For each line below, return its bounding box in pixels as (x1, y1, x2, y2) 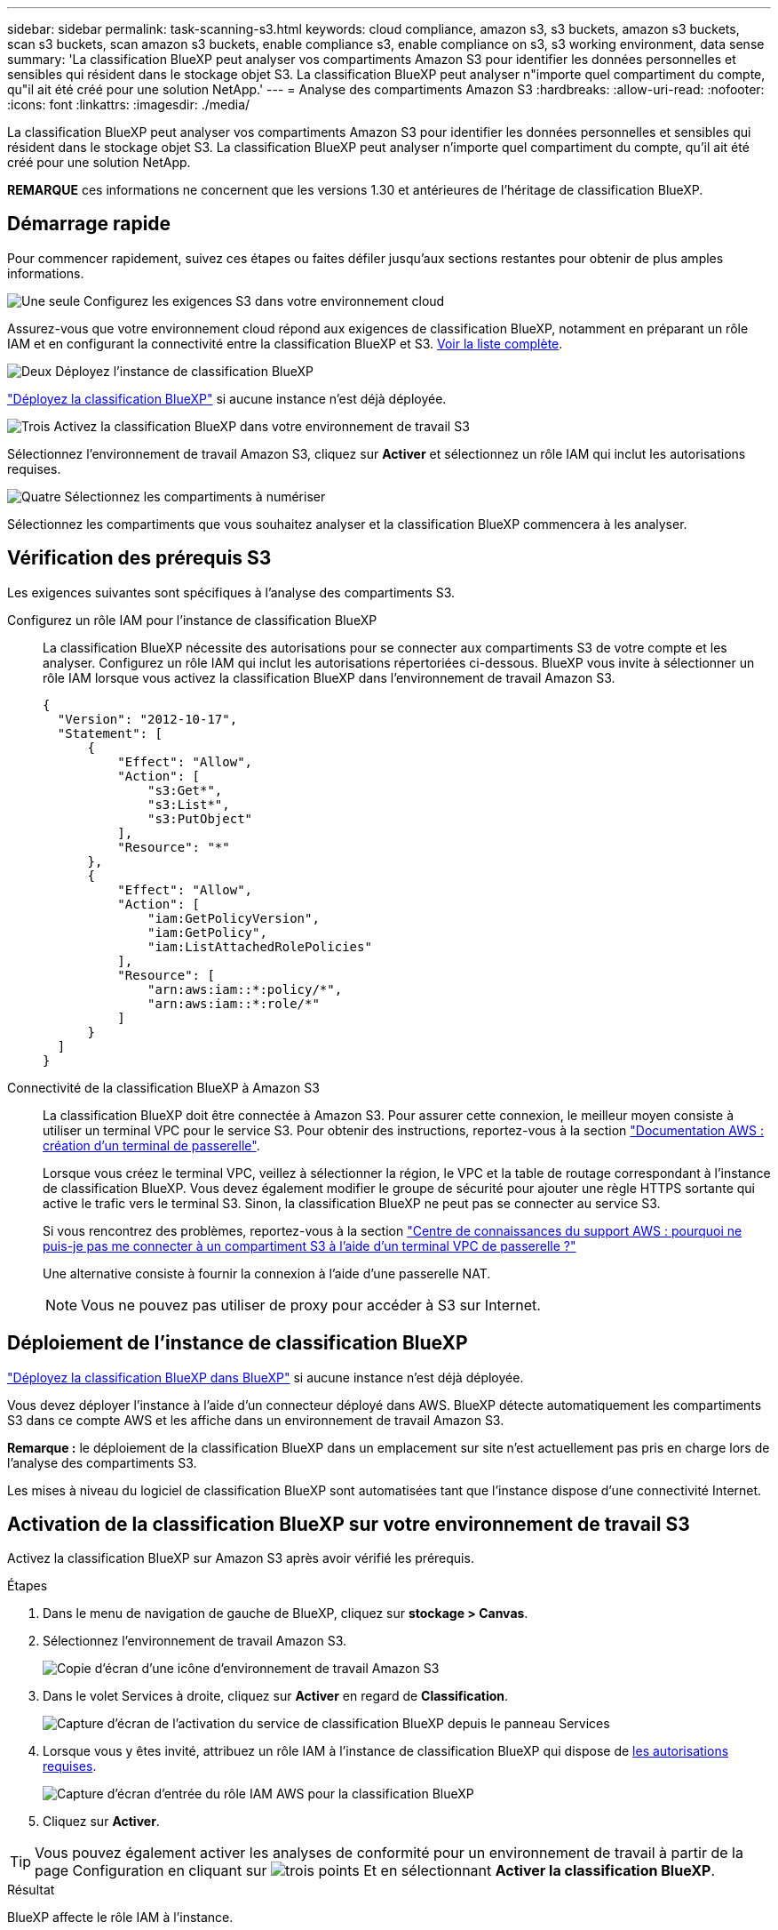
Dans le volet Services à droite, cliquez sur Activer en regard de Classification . (43, 1688, 509, 1704)
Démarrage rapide (7, 212, 171, 236)
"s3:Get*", (147, 782, 223, 797)
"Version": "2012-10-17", (57, 711, 238, 726)
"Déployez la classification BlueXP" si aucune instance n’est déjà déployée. (7, 390, 447, 406)
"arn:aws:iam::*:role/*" (147, 996, 320, 1011)
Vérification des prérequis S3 (7, 547, 272, 570)
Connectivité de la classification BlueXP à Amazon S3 (7, 1079, 320, 1095)
